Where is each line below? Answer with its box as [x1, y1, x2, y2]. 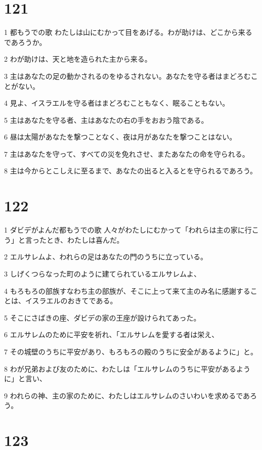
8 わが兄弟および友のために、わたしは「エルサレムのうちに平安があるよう [4, 363, 250, 374]
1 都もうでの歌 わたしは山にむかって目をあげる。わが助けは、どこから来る [4, 27, 252, 37]
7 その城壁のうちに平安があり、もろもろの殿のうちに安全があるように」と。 [4, 346, 258, 356]
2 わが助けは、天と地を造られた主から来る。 [4, 54, 152, 64]
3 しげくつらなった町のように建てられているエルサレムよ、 [4, 268, 201, 279]
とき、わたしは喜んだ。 [46, 234, 124, 245]
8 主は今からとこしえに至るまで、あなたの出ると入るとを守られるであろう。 [4, 165, 257, 176]
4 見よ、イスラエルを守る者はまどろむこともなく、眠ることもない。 [4, 98, 230, 108]
